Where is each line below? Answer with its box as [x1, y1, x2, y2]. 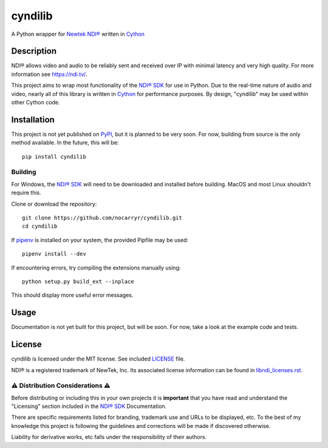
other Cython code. [11, 99, 60, 106]
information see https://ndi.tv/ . [11, 70, 87, 78]
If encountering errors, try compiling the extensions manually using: [11, 264, 181, 271]
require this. [11, 189, 42, 197]
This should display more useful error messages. [11, 291, 134, 299]
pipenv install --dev [22, 251, 86, 257]
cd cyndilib [22, 223, 58, 230]
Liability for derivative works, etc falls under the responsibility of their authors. [11, 433, 207, 441]
